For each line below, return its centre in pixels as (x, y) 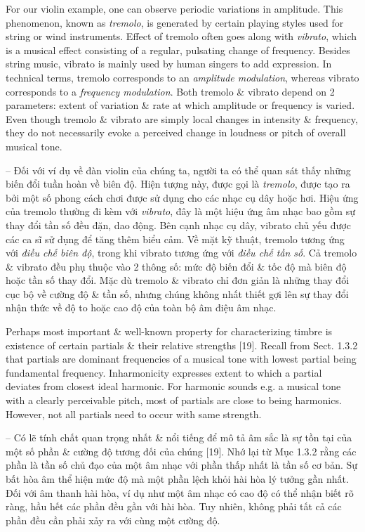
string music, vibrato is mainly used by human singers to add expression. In (169, 64)
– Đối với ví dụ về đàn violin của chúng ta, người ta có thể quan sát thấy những (178, 170)
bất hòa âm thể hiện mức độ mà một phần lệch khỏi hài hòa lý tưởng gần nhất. (177, 479)
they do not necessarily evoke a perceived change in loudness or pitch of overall (176, 132)
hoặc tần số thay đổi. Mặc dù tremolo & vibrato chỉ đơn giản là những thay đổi (178, 280)
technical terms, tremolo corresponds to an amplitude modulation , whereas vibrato (182, 77)
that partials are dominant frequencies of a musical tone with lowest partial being (181, 359)
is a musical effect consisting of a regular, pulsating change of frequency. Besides (178, 50)
